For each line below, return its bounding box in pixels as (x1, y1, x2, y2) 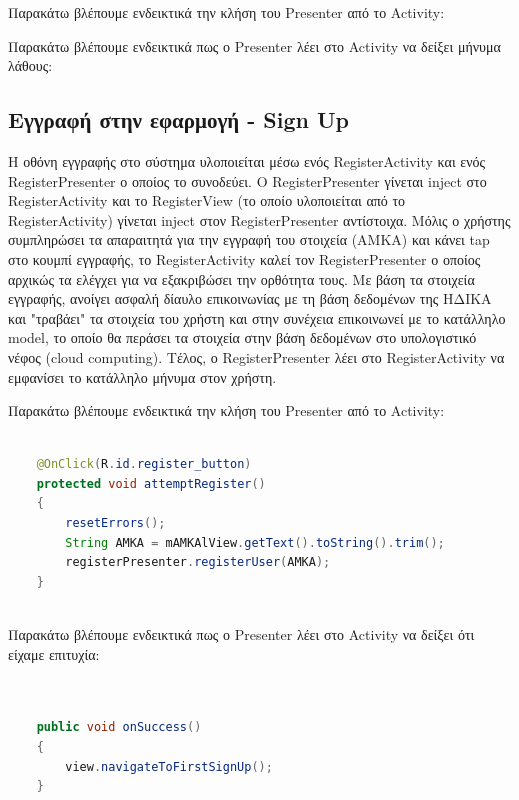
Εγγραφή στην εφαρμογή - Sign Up (8, 104, 349, 135)
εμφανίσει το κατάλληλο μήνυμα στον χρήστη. (8, 366, 277, 387)
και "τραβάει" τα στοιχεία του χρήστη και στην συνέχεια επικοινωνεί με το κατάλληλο (8, 307, 506, 328)
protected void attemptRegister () (36, 476, 266, 491)
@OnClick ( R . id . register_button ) (36, 457, 252, 472)
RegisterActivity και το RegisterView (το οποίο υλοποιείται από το (8, 190, 406, 211)
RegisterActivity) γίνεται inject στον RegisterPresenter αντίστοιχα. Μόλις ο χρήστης (8, 209, 511, 230)
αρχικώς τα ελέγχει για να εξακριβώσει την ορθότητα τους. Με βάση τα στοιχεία (8, 268, 475, 289)
